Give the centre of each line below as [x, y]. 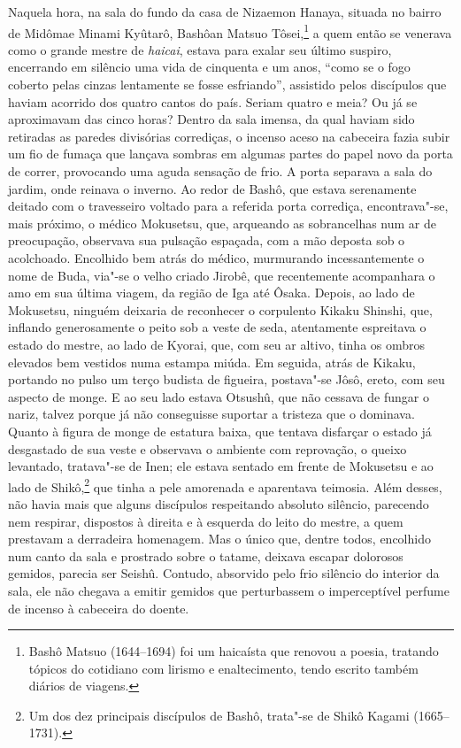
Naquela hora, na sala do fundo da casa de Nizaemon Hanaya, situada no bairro [225, 12]
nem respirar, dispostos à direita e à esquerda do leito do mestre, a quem [206, 521]
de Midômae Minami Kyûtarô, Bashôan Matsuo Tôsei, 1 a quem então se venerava [230, 31]
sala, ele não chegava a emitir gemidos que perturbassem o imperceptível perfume [229, 590]
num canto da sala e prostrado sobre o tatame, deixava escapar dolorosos [206, 555]
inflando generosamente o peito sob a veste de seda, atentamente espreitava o [217, 327]
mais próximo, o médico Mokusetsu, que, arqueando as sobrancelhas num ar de [222, 223]
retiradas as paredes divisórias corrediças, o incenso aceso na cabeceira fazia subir [229, 136]
